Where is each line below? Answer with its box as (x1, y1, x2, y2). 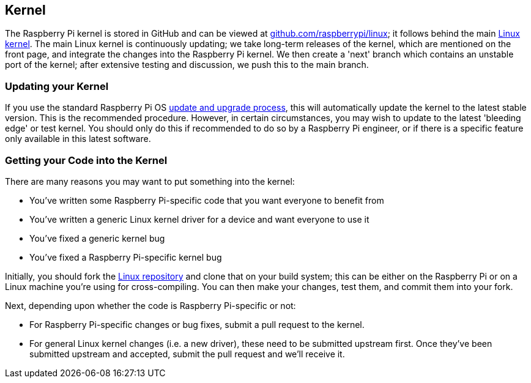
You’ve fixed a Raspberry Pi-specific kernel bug (29, 251, 222, 262)
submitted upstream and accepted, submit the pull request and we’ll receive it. (29, 348, 345, 359)
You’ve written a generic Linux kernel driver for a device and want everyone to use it (29, 214, 369, 225)
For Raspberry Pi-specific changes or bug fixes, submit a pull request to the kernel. (29, 319, 365, 330)
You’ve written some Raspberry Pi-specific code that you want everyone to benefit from (29, 195, 384, 206)
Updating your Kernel (5, 80, 109, 92)
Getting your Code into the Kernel (5, 154, 168, 166)
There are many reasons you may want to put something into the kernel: (5, 176, 295, 187)
